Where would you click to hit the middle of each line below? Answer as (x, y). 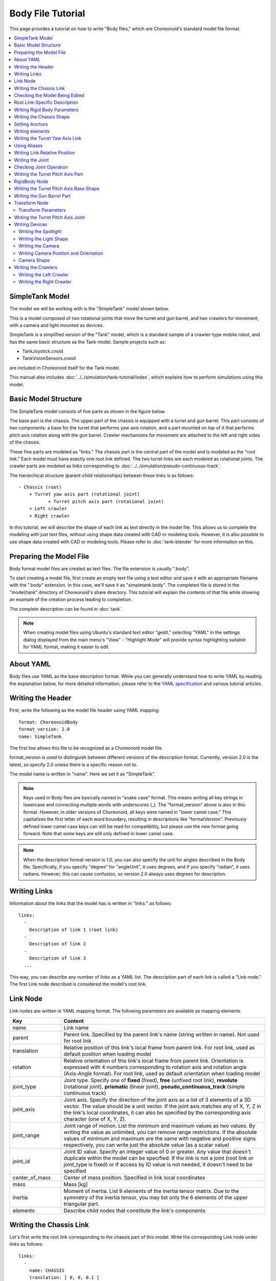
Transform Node (31, 203)
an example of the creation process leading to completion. (71, 600)
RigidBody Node (31, 181)
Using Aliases (28, 146)
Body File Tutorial (47, 13)
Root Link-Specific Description (46, 102)
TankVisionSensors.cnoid (49, 358)
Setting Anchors (31, 124)
